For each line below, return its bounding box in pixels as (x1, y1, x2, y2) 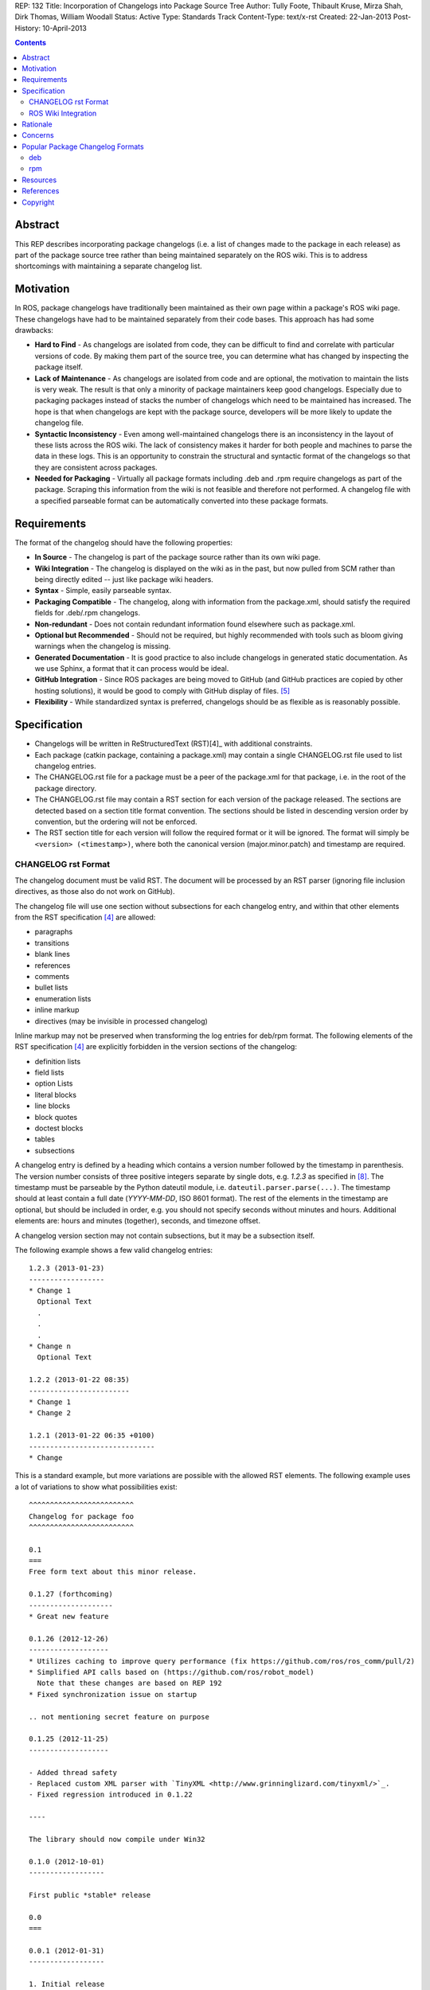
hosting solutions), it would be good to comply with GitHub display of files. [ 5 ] (34, 685, 291, 696)
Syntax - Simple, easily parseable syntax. (34, 586, 172, 595)
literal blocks (34, 1090, 77, 1099)
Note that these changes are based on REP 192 (37, 1679, 222, 1688)
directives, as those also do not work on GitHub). (14, 887, 175, 896)
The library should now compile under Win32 (29, 1835, 206, 1844)
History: (14, 23, 41, 33)
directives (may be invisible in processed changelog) (34, 1016, 209, 1026)
